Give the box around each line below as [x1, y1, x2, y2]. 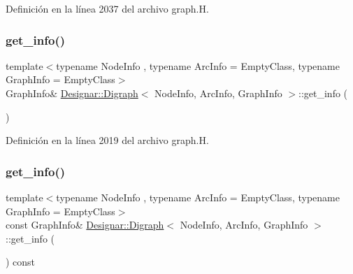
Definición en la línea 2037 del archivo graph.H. [6, 1, 209, 15]
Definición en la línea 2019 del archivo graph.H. [6, 133, 209, 147]
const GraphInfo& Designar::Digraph [6, 217, 164, 232]
